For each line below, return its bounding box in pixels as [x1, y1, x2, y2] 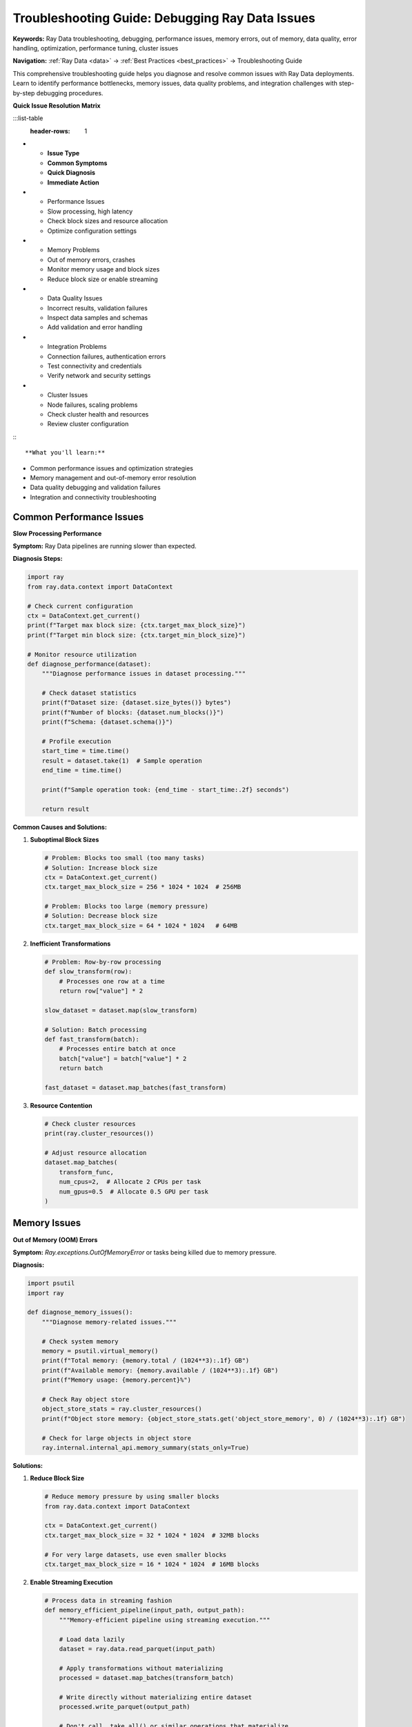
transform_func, [59, 1168, 114, 1176]
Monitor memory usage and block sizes [47, 265, 160, 274]
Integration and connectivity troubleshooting [30, 493, 157, 501]
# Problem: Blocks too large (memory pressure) [44, 902, 208, 910]
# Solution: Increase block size [44, 863, 158, 872]
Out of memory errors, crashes [47, 256, 136, 264]
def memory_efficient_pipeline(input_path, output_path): [44, 1606, 245, 1614]
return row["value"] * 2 [59, 987, 144, 995]
